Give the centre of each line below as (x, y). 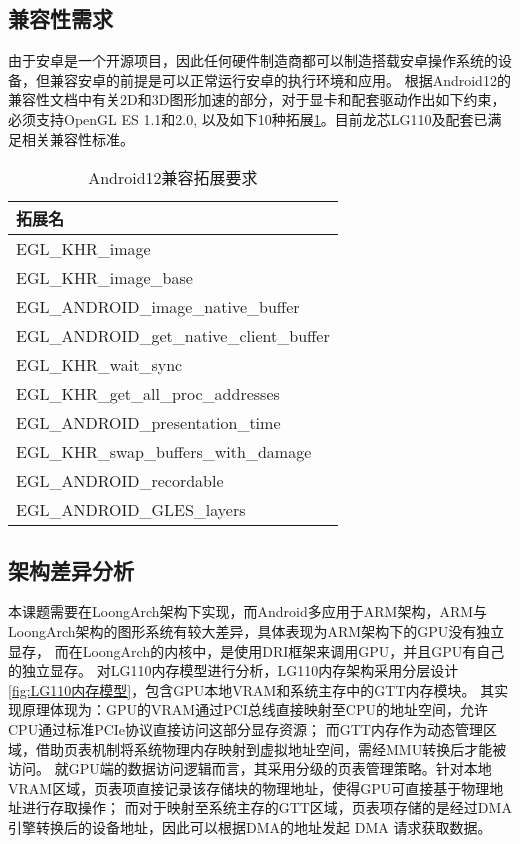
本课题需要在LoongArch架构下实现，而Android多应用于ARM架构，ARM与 (248, 611)
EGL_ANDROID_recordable (120, 481)
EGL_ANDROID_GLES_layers (131, 510)
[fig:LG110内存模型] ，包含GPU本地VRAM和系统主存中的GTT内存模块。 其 (251, 689)
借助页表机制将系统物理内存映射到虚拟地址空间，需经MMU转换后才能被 (271, 748)
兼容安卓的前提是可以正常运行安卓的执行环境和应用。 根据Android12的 (280, 79)
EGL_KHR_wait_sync (99, 365)
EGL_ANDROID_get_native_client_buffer (173, 336)
